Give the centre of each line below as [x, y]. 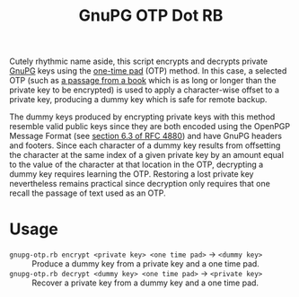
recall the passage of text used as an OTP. [88, 193]
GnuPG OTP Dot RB [151, 16]
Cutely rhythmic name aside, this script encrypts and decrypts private [138, 61]
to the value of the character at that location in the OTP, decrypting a [136, 165]
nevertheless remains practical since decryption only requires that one [140, 184]
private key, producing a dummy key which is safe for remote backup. [138, 100]
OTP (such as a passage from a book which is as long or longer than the [143, 81]
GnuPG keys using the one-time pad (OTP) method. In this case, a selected [148, 71]
